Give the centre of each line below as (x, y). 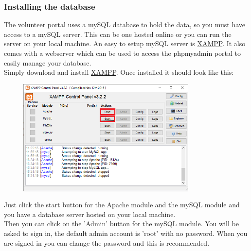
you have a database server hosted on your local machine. (90, 214)
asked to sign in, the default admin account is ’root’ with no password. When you (126, 233)
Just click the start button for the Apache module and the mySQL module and (122, 205)
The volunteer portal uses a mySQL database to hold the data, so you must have (125, 25)
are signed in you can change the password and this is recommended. (107, 243)
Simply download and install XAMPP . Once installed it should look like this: (119, 72)
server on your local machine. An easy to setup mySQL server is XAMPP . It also (125, 43)
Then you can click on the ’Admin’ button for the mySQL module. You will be (121, 224)
